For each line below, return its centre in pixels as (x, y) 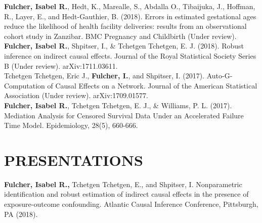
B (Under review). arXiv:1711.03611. (61, 65)
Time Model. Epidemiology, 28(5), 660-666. (71, 125)
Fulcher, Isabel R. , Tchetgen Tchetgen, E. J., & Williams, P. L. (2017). (118, 105)
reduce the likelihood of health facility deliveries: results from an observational (125, 26)
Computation (25, 85)
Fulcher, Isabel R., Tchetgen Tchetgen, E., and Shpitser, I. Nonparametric (123, 184)
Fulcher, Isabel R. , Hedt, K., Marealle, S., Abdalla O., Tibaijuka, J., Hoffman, (130, 6)
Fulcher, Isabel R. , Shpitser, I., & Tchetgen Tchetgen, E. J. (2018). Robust (124, 46)
